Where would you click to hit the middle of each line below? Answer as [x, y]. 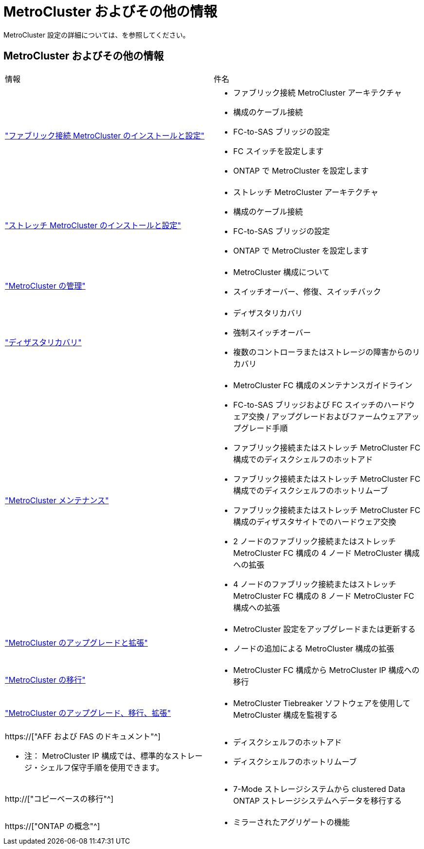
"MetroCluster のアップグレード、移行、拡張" [88, 713]
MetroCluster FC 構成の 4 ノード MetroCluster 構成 [327, 553]
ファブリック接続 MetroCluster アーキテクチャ [318, 92]
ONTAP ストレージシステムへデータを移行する [318, 800]
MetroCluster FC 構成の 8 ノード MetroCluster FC [324, 596]
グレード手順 [265, 428]
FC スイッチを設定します [278, 151]
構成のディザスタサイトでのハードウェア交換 [315, 522]
